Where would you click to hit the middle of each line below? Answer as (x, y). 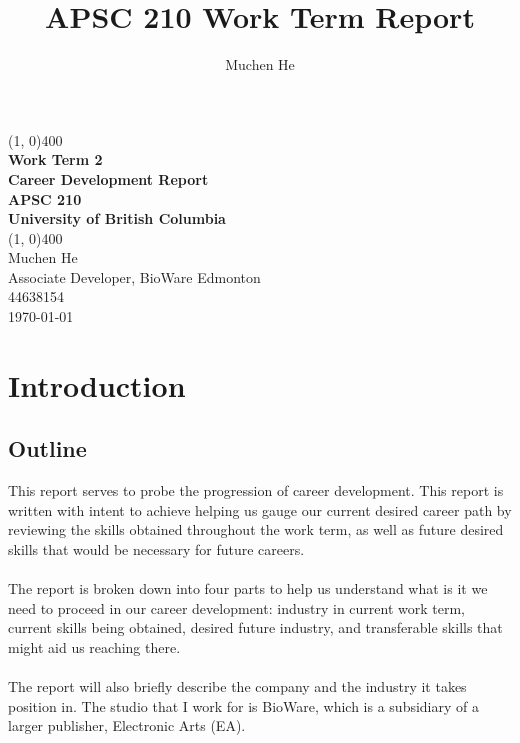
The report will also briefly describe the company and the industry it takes (237, 686)
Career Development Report (108, 178)
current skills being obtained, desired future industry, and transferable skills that (255, 627)
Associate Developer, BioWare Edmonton (134, 276)
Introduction (97, 384)
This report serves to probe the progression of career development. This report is (256, 490)
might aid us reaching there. (94, 646)
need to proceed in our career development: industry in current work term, (236, 607)
